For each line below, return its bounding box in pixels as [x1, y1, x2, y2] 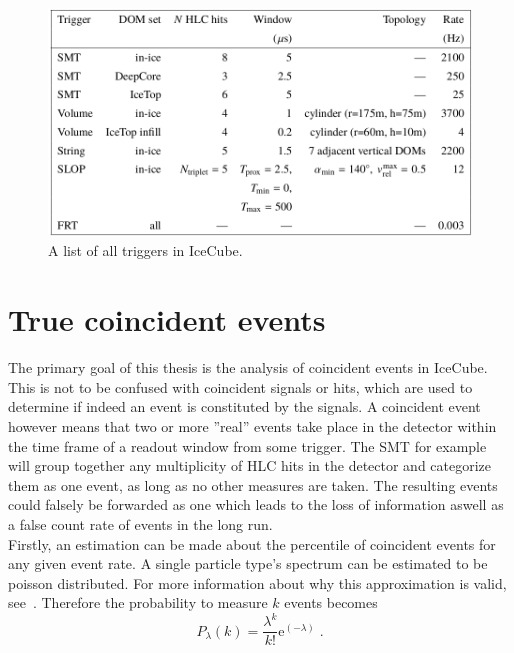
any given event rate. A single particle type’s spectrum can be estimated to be [8, 553, 488, 574]
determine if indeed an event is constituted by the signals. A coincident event [8, 396, 481, 417]
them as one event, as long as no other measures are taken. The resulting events [8, 474, 498, 495]
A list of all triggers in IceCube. [48, 240, 243, 261]
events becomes [284, 592, 378, 613]
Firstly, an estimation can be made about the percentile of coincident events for [8, 533, 496, 554]
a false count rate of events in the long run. [8, 513, 273, 534]
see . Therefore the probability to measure [8, 592, 268, 613]
